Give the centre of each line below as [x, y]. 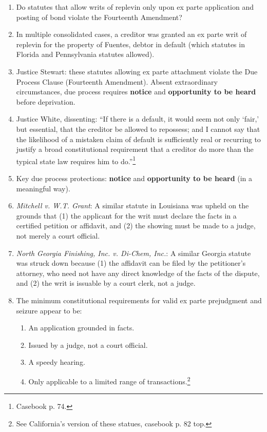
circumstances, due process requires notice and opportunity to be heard [136, 92]
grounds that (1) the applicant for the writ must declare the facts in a [126, 215]
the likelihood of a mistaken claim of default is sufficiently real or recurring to [138, 139]
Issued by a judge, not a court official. [88, 345]
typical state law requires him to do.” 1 [76, 160]
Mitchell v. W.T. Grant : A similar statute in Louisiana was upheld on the [132, 205]
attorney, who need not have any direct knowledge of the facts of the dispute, [138, 273]
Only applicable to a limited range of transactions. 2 [109, 380]
